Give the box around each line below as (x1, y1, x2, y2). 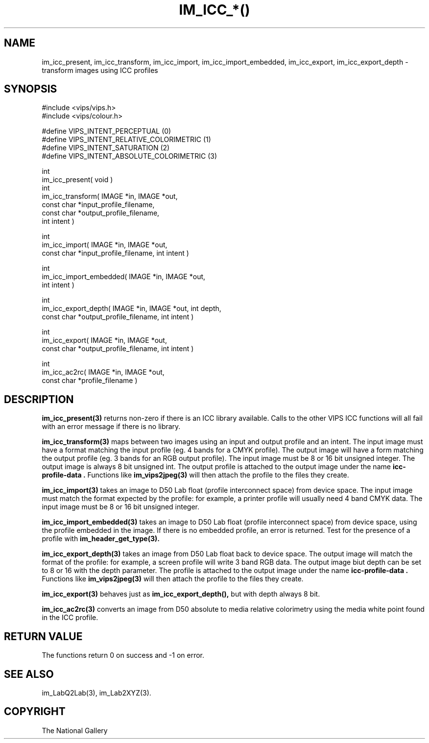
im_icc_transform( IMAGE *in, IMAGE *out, (42, 192, 178, 201)
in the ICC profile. (42, 613, 98, 622)
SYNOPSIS (4, 83, 57, 96)
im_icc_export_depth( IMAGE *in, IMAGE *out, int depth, (42, 304, 221, 313)
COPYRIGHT (4, 705, 66, 718)
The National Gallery (42, 726, 108, 735)
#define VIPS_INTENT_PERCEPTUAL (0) (42, 127, 171, 136)
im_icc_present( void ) (42, 175, 113, 184)
